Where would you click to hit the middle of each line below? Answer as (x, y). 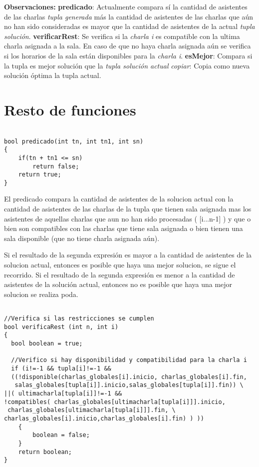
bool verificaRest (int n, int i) (61, 327)
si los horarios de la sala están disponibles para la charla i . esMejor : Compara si (128, 55)
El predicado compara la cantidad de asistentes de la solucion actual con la (119, 199)
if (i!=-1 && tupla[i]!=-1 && (61, 368)
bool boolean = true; (47, 344)
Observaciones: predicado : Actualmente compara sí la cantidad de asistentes (126, 6)
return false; (56, 166)
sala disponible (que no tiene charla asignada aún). (82, 238)
